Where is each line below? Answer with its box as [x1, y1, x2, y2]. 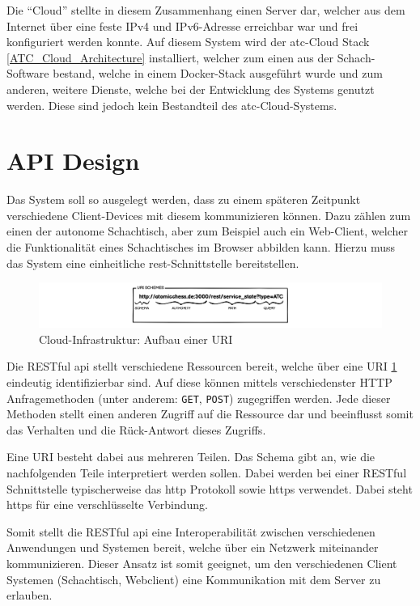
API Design [6, 144, 140, 177]
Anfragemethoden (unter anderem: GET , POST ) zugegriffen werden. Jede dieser [6, 389, 391, 406]
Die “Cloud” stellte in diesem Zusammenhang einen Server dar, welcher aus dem [6, 2, 405, 18]
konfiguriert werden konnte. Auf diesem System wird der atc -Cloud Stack [6, 33, 370, 50]
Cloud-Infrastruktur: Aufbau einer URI [39, 330, 233, 347]
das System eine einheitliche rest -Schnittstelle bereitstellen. [6, 254, 299, 271]
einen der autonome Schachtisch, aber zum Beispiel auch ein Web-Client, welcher [6, 222, 408, 239]
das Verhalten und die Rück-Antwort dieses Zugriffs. [6, 421, 266, 438]
